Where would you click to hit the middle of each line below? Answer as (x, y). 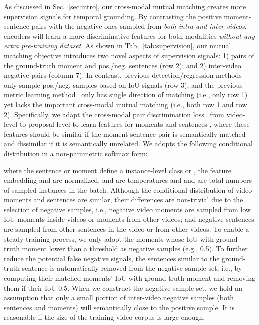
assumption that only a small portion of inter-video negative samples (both (119, 297)
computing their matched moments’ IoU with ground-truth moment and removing (130, 278)
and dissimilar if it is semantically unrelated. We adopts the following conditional (128, 144)
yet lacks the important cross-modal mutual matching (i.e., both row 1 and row (126, 104)
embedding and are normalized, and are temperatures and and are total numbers (128, 180)
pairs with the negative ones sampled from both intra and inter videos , (139, 26)
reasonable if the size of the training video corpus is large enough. (105, 317)
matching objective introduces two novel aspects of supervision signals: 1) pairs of (129, 55)
